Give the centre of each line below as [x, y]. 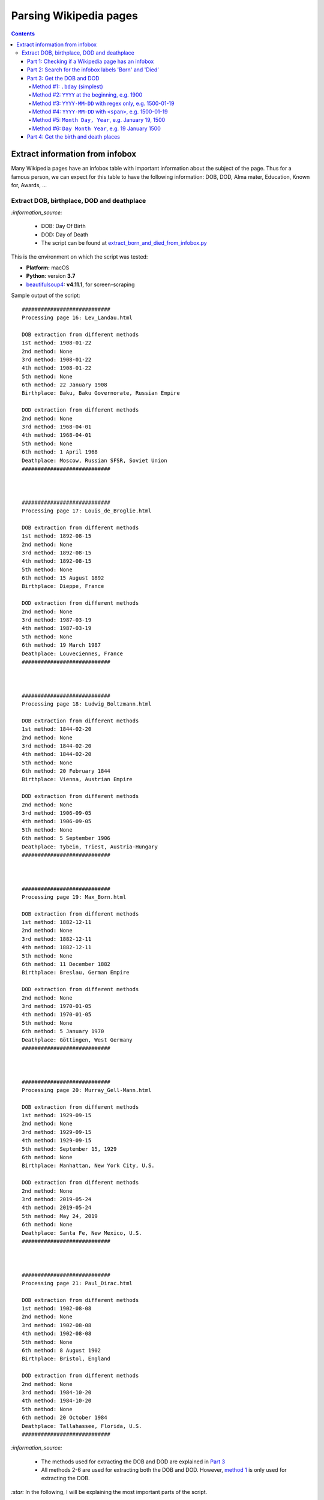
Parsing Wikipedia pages [74, 16]
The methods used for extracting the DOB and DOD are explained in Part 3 [133, 1462]
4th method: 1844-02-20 [57, 754]
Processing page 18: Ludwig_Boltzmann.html [87, 704]
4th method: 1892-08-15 [57, 561]
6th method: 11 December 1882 [66, 964]
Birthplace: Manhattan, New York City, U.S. [88, 1166]
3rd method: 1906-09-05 [57, 813]
